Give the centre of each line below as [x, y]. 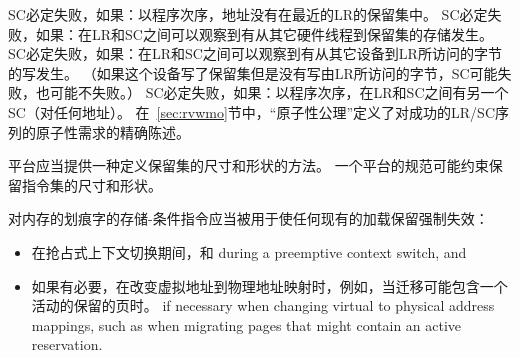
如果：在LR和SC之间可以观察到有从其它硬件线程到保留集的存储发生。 [264, 33]
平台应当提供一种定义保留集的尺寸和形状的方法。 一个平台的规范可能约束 [248, 165]
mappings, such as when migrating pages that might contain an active [246, 324]
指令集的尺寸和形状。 [91, 184]
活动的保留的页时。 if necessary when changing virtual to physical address [263, 305]
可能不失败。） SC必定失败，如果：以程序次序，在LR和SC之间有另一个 [279, 92]
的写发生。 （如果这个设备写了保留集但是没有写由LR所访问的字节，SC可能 [253, 72]
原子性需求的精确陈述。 [112, 131]
